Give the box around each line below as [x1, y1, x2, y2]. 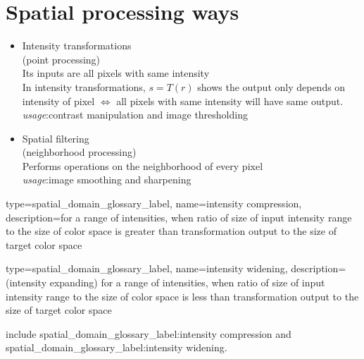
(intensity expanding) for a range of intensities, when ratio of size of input [6, 275, 325, 290]
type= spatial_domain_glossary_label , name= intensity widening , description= [6, 261, 346, 276]
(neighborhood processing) [22, 145, 137, 159]
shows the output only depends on [197, 79, 346, 94]
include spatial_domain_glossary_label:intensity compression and [6, 326, 291, 341]
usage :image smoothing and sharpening [22, 172, 192, 187]
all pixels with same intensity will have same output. [116, 93, 344, 108]
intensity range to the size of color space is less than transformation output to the [6, 288, 359, 303]
